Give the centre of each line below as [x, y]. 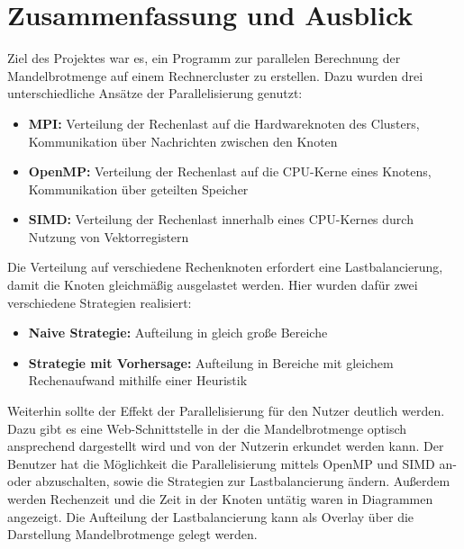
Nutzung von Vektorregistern [109, 236]
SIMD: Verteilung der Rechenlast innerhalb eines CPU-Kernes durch [221, 219]
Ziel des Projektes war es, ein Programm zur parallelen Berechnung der [204, 58]
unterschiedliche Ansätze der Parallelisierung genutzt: [155, 93]
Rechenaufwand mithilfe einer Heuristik [138, 380]
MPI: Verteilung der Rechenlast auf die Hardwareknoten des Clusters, [224, 123]
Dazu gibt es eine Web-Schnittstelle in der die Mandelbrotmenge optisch [207, 428]
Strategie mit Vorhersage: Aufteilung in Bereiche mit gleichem [211, 362]
